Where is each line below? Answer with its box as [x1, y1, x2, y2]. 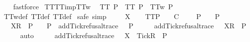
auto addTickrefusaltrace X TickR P [20, 30, 167, 40]
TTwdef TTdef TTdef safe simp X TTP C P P [3, 11, 220, 21]
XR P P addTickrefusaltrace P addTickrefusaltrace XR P [10, 21, 247, 31]
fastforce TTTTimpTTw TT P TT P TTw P [13, 1, 173, 11]
